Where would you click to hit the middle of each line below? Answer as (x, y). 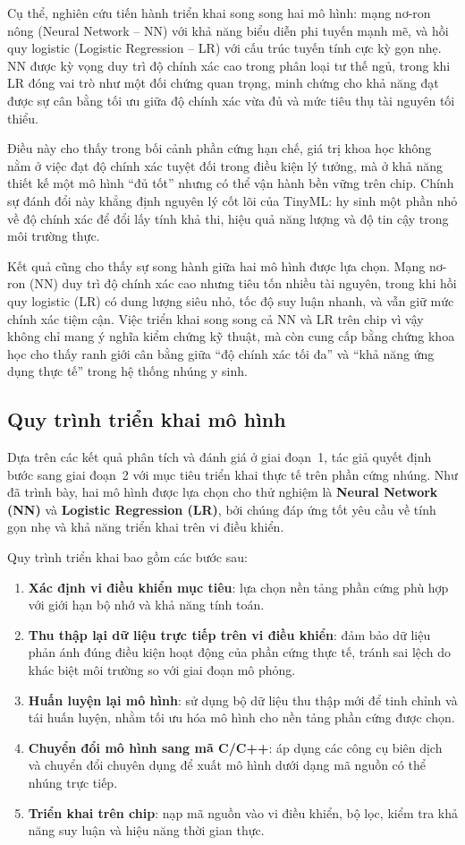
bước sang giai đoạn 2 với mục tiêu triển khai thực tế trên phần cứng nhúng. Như (232, 474)
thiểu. (23, 118)
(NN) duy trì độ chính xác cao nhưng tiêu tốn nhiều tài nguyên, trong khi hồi (243, 283)
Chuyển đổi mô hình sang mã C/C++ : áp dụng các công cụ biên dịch (235, 747)
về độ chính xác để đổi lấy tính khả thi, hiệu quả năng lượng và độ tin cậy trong (228, 218)
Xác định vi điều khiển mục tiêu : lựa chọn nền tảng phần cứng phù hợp (238, 587)
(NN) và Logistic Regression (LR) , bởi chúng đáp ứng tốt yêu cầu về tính (222, 509)
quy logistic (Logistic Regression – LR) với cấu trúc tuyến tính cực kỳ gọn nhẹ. (224, 48)
